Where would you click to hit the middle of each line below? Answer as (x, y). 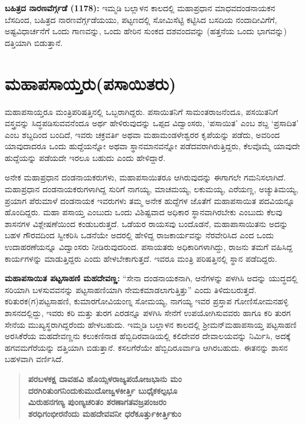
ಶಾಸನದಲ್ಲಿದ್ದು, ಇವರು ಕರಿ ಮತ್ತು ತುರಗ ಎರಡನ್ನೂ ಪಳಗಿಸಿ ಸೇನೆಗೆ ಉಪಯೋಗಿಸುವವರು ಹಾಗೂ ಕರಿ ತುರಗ (148, 313)
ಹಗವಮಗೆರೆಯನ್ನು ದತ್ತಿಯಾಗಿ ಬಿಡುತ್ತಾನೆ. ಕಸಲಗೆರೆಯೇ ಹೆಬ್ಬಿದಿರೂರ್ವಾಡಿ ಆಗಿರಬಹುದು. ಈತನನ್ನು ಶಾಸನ (146, 347)
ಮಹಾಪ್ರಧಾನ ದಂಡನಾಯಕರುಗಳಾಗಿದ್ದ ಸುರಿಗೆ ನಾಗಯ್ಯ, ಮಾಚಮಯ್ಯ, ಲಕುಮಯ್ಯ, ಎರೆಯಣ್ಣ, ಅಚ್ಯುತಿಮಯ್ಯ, (152, 189)
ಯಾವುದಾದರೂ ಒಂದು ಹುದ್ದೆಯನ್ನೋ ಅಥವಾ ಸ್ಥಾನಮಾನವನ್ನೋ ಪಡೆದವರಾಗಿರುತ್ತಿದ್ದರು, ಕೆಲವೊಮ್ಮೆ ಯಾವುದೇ (152, 146)
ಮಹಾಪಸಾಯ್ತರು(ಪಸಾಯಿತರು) (91, 83)
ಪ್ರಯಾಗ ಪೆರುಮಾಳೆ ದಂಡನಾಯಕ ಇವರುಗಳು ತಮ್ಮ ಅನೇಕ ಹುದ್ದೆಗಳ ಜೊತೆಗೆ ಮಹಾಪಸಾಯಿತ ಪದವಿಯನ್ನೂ (150, 200)
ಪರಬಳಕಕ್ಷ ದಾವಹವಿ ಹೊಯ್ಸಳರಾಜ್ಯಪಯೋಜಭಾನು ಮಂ (105, 378)
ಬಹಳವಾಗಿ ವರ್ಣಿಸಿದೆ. (34, 359)
